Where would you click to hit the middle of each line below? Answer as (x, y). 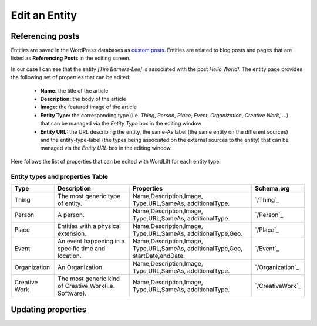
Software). (72, 293)
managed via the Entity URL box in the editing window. (106, 148)
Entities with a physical (90, 226)
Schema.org (272, 188)
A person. (71, 215)
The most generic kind (89, 279)
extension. (72, 233)
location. (70, 256)
